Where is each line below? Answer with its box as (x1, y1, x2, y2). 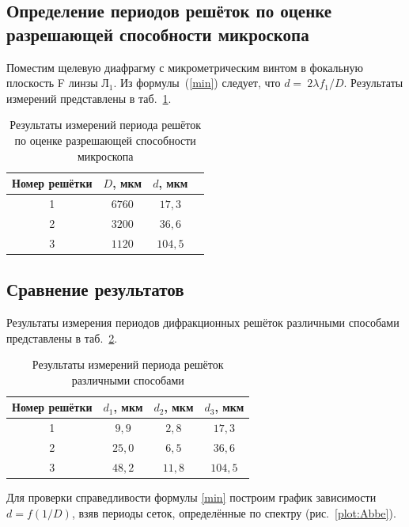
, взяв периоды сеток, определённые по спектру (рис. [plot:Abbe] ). (71, 504, 396, 521)
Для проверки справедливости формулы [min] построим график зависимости (6, 488, 377, 505)
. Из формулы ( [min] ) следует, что (113, 74, 281, 91)
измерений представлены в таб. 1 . (6, 89, 172, 106)
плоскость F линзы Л (6, 74, 109, 91)
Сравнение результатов (6, 277, 184, 301)
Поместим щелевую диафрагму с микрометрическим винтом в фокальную (6, 59, 363, 75)
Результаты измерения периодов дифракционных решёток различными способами (6, 313, 400, 330)
